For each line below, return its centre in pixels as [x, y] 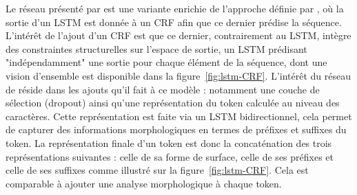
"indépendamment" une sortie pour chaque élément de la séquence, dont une [166, 62]
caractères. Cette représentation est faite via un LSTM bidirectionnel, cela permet [179, 116]
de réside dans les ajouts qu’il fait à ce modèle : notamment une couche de [163, 89]
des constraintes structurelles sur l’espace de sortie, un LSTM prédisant [156, 48]
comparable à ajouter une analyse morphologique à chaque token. [144, 183]
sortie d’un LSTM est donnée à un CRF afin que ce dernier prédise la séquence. [174, 22]
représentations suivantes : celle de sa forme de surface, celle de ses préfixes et [170, 156]
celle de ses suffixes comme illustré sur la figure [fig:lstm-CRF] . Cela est [157, 170]
